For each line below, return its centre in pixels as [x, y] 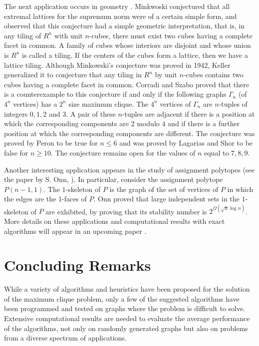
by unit [166, 75]
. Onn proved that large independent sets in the [166, 199]
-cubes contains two [213, 75]
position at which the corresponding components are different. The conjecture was [129, 133]
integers [16, 113]
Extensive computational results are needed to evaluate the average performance [127, 318]
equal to [217, 152]
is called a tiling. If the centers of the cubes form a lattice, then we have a [135, 55]
